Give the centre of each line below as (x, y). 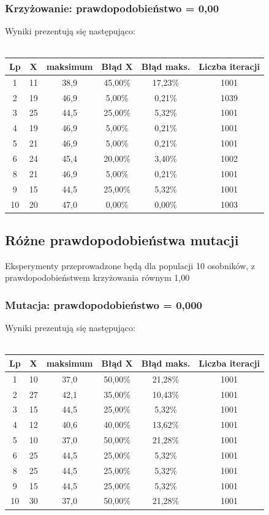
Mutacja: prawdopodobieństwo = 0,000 (104, 304)
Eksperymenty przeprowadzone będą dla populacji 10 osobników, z (130, 265)
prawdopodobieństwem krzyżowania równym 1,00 (97, 277)
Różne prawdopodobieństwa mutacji (122, 239)
